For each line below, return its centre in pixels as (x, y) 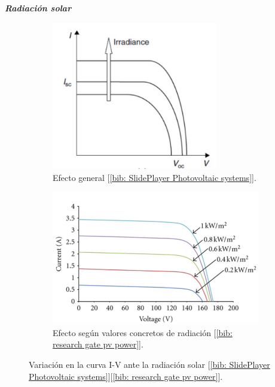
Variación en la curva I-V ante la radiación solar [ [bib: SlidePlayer (149, 364)
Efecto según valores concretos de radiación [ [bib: (143, 332)
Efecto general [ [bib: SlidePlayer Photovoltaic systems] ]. (155, 177)
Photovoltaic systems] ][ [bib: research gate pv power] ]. (126, 376)
